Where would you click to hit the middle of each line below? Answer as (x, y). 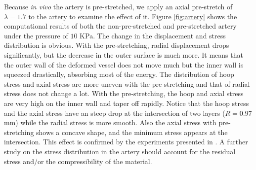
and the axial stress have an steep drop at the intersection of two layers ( (115, 113)
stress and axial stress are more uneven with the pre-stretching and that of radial (127, 84)
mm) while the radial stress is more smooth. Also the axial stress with (110, 122)
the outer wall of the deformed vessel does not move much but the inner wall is (124, 64)
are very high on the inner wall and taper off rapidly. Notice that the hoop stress (127, 103)
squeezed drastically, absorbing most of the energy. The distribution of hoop (119, 74)
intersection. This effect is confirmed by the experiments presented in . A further (126, 142)
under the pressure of (36, 35)
